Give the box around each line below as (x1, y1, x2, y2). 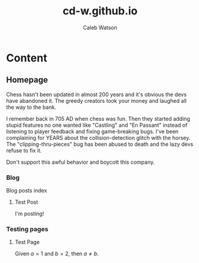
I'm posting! (14, 210, 45, 218)
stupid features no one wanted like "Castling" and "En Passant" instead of (6, 121, 188, 129)
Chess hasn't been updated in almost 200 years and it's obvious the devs (6, 91, 187, 98)
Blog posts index (6, 187, 48, 194)
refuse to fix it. (6, 146, 42, 154)
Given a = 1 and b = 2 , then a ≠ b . (14, 250, 99, 258)
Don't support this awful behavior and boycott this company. (6, 158, 155, 166)
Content (6, 51, 48, 65)
